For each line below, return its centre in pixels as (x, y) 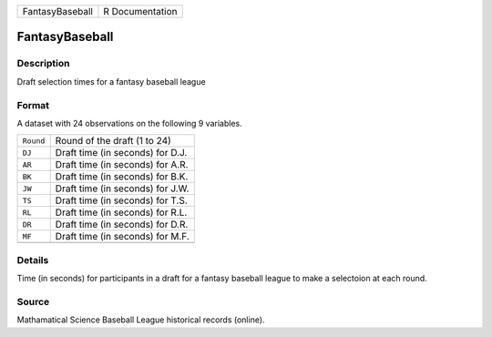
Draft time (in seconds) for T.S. (122, 200)
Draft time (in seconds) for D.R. (122, 225)
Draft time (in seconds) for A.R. (122, 165)
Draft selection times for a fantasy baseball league (111, 81)
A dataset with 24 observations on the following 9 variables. (129, 123)
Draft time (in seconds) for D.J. (121, 153)
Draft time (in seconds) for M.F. (123, 237)
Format (33, 105)
